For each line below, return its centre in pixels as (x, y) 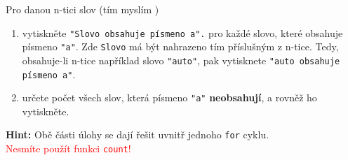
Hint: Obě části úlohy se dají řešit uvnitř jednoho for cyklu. (138, 134)
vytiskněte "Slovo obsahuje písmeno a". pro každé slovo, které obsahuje (182, 32)
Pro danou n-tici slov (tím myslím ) (82, 9)
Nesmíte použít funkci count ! (68, 148)
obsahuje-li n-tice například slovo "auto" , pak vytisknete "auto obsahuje (181, 60)
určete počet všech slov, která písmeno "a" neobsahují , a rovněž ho (169, 97)
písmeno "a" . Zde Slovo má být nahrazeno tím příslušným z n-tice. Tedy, (180, 46)
